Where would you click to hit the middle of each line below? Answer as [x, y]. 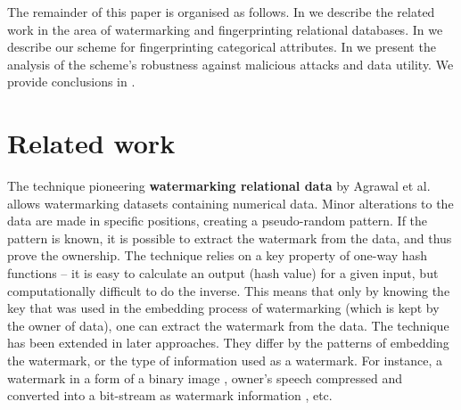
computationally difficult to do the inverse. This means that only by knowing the [229, 290]
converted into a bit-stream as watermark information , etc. [170, 395]
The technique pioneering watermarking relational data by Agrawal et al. [219, 186]
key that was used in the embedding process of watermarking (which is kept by [223, 308]
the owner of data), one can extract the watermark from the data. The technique [228, 325]
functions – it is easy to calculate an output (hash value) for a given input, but [223, 273]
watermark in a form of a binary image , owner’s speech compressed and [205, 377]
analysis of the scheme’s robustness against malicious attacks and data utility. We [230, 64]
